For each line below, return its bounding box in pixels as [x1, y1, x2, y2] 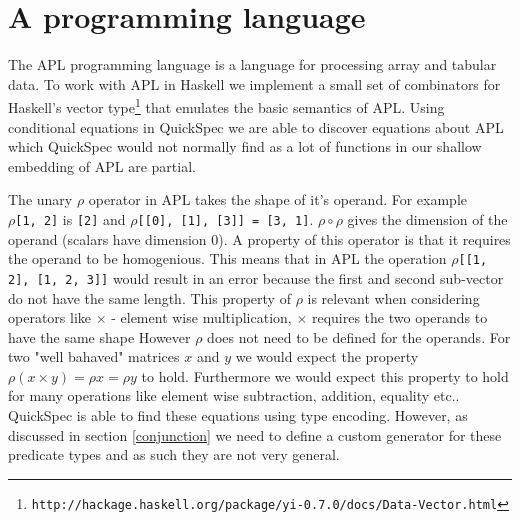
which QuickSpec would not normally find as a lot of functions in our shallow [8, 136, 482, 157]
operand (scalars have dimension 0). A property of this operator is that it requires [8, 228, 511, 249]
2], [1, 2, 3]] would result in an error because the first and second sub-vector [8, 267, 504, 288]
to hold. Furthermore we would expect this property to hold [141, 365, 509, 386]
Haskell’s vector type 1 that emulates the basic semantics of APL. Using [8, 94, 445, 117]
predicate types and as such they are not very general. [8, 444, 340, 465]
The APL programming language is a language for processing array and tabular [8, 54, 497, 75]
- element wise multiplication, [111, 307, 292, 328]
